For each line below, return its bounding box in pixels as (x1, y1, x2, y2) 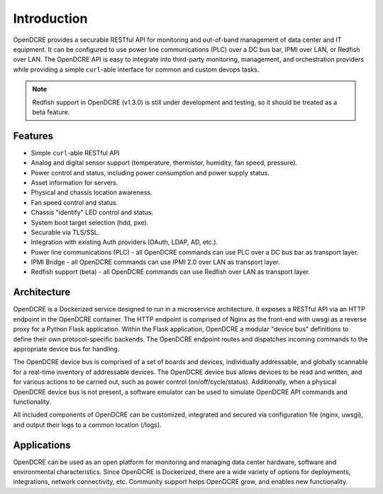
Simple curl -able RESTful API (30, 148, 120, 157)
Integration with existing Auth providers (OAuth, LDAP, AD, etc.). (30, 238, 218, 246)
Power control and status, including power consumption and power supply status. (30, 168, 270, 177)
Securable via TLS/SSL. (30, 228, 100, 236)
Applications (13, 439, 71, 451)
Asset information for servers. (30, 178, 118, 187)
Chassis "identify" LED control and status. (30, 208, 154, 216)
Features (13, 130, 53, 142)
